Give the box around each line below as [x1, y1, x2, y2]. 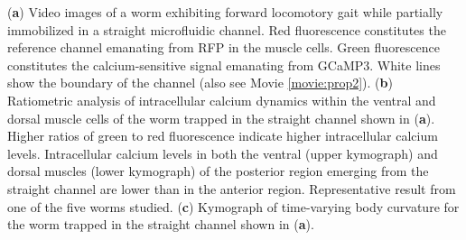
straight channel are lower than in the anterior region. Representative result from [7, 179, 456, 198]
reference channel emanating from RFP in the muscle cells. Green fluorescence [7, 38, 440, 57]
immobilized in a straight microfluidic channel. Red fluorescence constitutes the [7, 20, 446, 39]
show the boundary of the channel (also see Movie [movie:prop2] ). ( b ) [7, 73, 393, 92]
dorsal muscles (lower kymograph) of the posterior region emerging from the [7, 162, 429, 180]
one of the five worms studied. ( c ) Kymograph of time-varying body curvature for [7, 197, 460, 216]
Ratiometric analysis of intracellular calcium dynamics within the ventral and [7, 90, 436, 109]
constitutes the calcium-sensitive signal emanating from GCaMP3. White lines [7, 55, 441, 74]
